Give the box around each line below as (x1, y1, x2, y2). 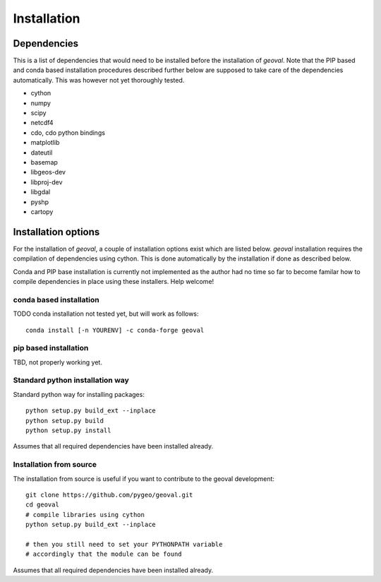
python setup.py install (25, 426, 111, 434)
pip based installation (13, 343, 89, 353)
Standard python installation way (13, 375, 130, 385)
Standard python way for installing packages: (13, 390, 145, 398)
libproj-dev (30, 177, 63, 186)
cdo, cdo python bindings (30, 128, 106, 137)
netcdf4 (30, 119, 54, 127)
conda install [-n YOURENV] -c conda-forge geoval (25, 326, 205, 334)
